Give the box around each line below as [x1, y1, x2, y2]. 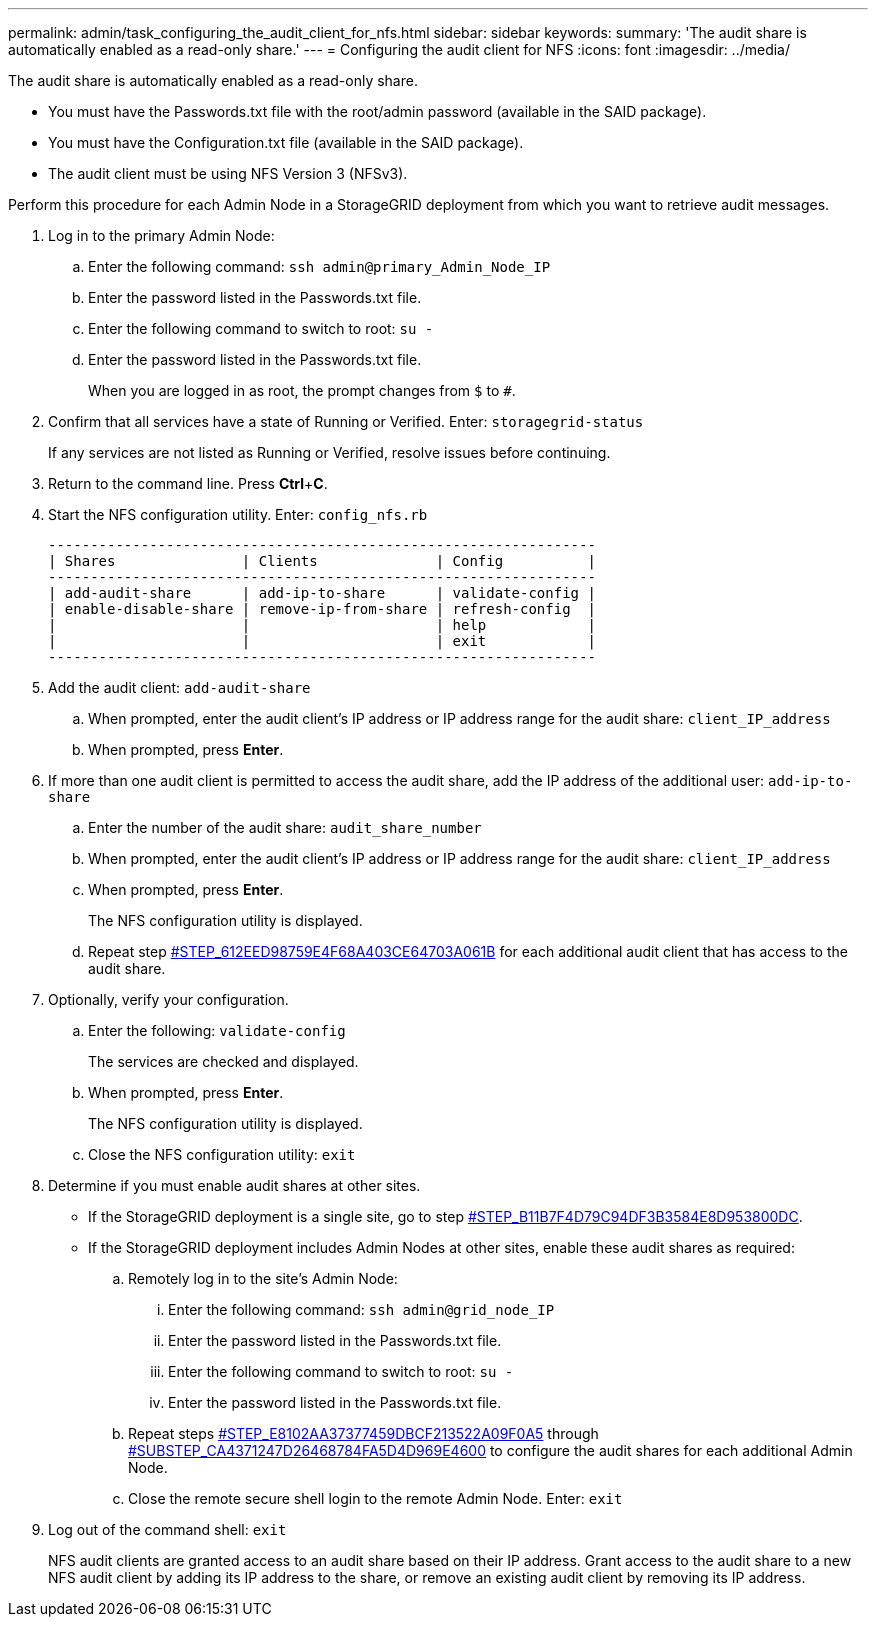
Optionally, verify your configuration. [48, 991, 289, 1008]
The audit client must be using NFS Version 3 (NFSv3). [48, 165, 408, 182]
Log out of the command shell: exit [48, 1521, 287, 1538]
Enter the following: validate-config [88, 1022, 346, 1039]
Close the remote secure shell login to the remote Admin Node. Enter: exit [128, 1490, 623, 1507]
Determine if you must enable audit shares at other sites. [48, 1177, 421, 1194]
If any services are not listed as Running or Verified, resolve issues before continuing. [48, 444, 611, 461]
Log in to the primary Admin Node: [48, 227, 275, 244]
